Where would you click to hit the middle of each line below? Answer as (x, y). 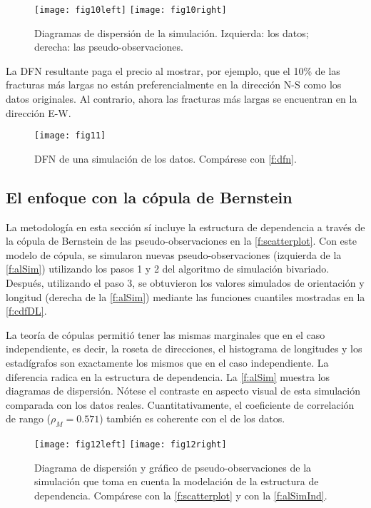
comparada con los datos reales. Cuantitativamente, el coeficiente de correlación (180, 404)
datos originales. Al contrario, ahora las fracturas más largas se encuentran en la (182, 99)
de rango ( (29, 418)
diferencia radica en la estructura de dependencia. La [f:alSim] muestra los (168, 376)
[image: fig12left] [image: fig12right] (131, 445)
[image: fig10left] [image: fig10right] (131, 10)
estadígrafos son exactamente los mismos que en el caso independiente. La (167, 363)
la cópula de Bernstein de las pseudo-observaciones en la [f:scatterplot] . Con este (181, 241)
